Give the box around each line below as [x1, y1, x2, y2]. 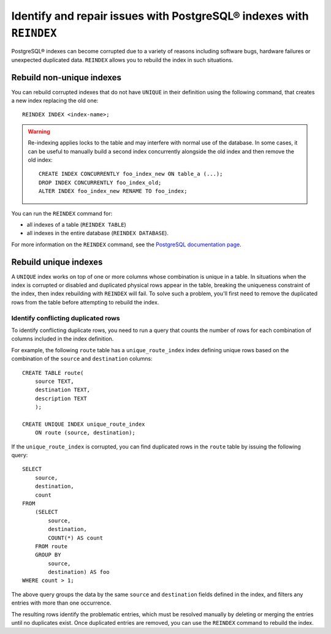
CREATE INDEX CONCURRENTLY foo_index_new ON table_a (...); [39, 170, 223, 178]
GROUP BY [34, 551, 61, 559]
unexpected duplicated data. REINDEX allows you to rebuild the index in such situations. [11, 56, 234, 64]
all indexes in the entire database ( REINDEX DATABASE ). [26, 230, 169, 237]
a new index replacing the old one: [11, 97, 99, 104]
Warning [28, 127, 50, 135]
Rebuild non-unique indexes [11, 72, 122, 83]
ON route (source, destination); [34, 429, 136, 436]
